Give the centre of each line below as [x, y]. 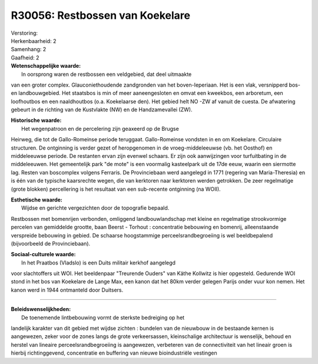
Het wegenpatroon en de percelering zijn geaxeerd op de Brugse [100, 128]
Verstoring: [24, 33]
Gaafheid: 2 [25, 57]
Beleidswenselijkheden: [41, 309]
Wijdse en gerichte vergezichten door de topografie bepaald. [95, 208]
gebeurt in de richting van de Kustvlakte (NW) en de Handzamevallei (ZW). [102, 110]
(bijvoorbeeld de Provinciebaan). [51, 243]
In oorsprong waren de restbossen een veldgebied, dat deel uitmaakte [107, 74]
